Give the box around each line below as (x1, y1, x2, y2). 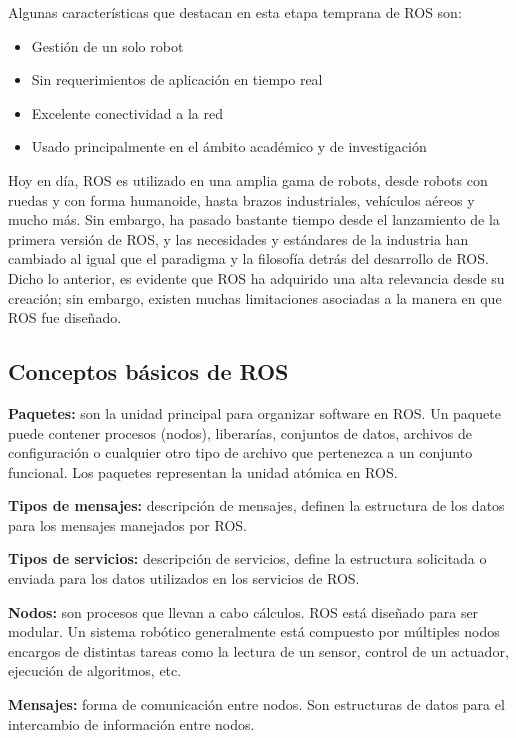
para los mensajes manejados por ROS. (8, 514, 247, 535)
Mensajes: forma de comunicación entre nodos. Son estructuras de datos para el (8, 694, 505, 715)
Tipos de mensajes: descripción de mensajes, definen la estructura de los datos (8, 495, 505, 516)
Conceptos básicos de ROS (8, 356, 289, 387)
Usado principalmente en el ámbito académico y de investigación (31, 136, 427, 157)
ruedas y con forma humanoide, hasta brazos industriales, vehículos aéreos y (8, 189, 475, 210)
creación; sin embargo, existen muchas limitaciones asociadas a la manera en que (8, 287, 502, 308)
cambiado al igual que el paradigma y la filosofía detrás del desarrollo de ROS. (8, 248, 489, 269)
